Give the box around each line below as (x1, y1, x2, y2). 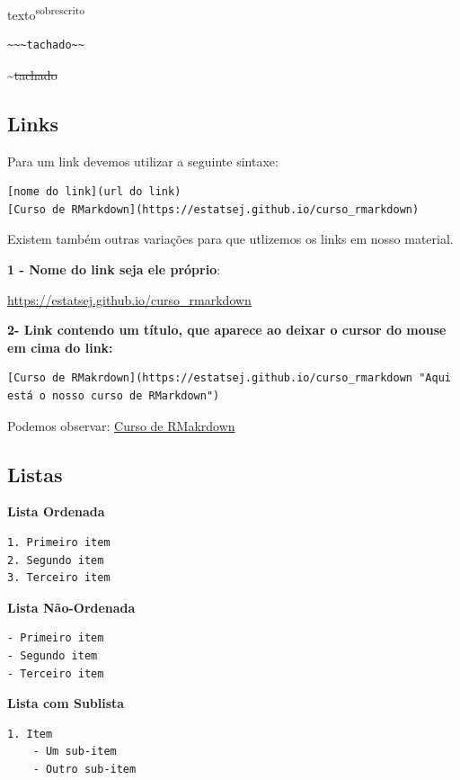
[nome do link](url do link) (7, 185, 181, 199)
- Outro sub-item (32, 762, 137, 776)
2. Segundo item (7, 553, 104, 567)
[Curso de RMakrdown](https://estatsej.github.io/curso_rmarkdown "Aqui (7, 372, 451, 385)
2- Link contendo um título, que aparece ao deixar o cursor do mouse (7, 320, 447, 339)
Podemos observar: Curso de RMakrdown (7, 416, 235, 435)
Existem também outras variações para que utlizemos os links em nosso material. (7, 229, 454, 248)
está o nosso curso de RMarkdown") (7, 389, 220, 402)
